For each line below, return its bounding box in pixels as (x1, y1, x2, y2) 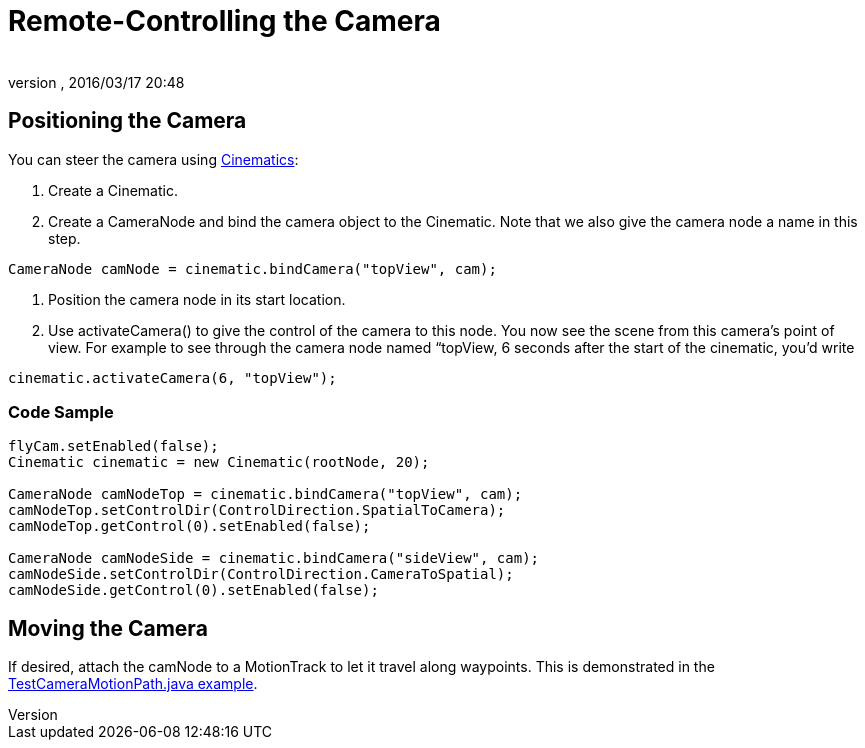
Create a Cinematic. (48, 181, 178, 199)
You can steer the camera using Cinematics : (8, 150, 299, 168)
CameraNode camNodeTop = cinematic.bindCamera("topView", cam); (8, 486, 523, 503)
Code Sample (8, 401, 114, 422)
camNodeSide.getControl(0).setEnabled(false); (8, 582, 379, 599)
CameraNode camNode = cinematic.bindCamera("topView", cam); (8, 260, 497, 277)
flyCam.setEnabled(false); (8, 438, 219, 455)
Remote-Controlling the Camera (8, 4, 441, 38)
